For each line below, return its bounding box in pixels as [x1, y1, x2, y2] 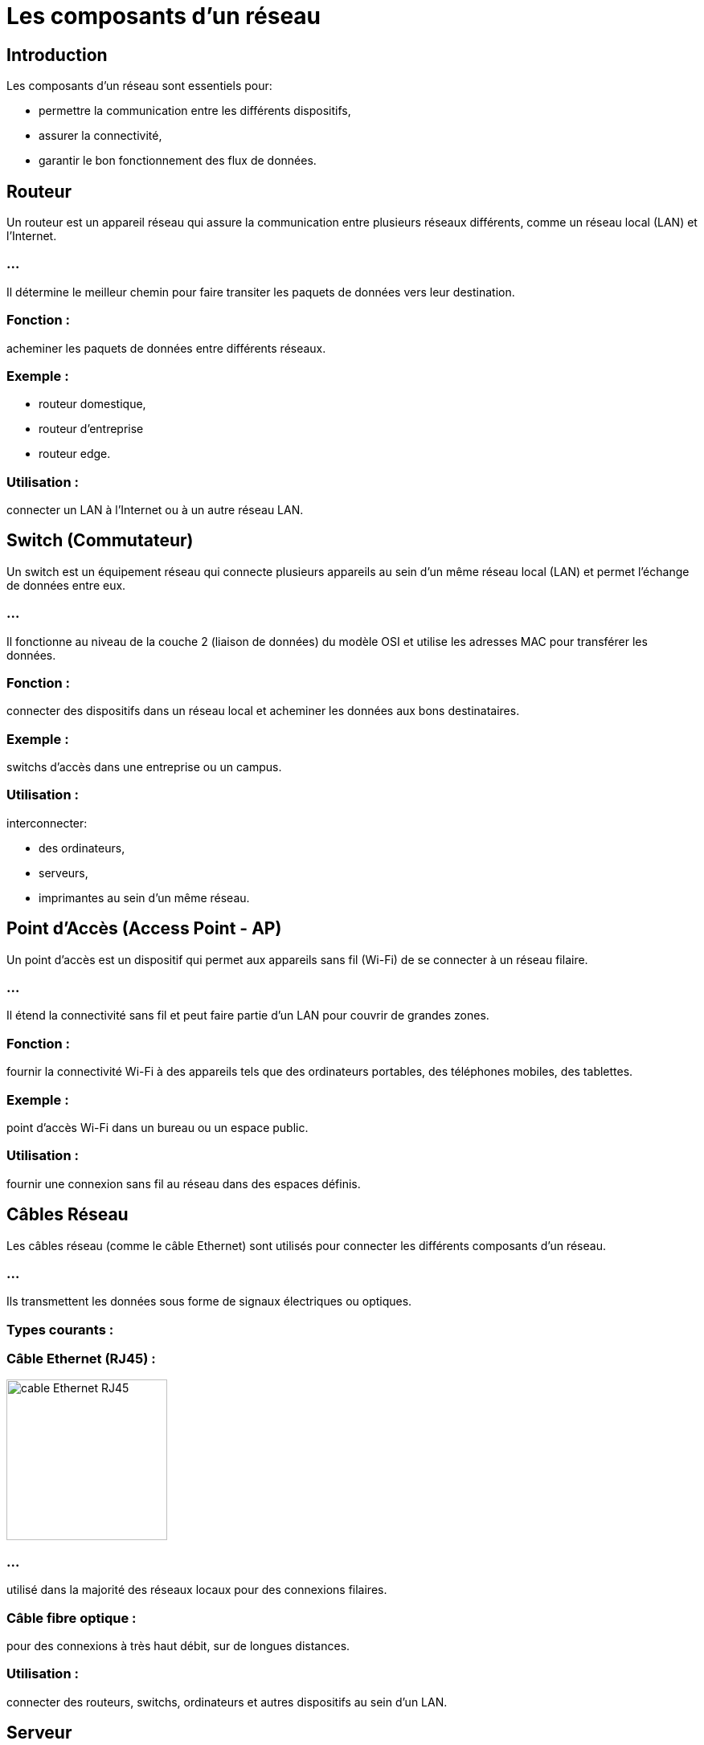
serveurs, [39, 865, 88, 880]
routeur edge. [39, 447, 111, 461]
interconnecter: [6, 815, 88, 830]
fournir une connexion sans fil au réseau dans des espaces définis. [6, 1176, 361, 1191]
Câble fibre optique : [6, 1609, 137, 1626]
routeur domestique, [39, 397, 146, 411]
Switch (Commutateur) [6, 530, 194, 551]
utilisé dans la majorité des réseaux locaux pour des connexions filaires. [6, 1583, 387, 1597]
